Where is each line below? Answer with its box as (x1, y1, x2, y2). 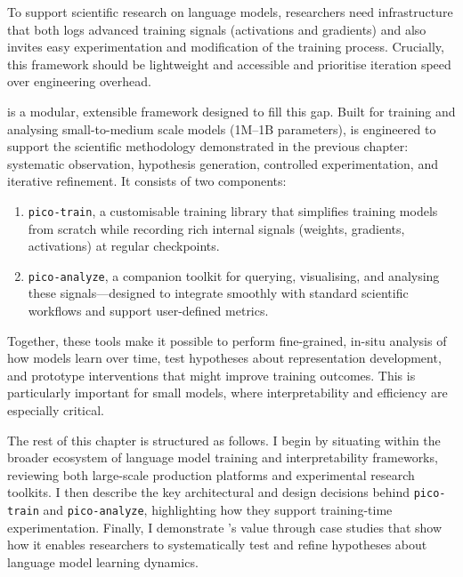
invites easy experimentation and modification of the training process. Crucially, (7, 37, 444, 56)
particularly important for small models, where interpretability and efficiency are (7, 383, 448, 402)
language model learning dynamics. (7, 552, 199, 571)
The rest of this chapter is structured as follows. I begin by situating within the (7, 430, 441, 449)
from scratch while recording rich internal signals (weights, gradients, (28, 219, 405, 237)
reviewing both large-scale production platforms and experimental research (7, 465, 415, 484)
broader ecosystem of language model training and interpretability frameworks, (7, 448, 438, 467)
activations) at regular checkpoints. (28, 236, 220, 255)
